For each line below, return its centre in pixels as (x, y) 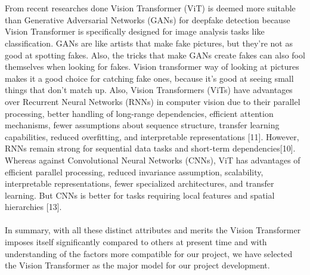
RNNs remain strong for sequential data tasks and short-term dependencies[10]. (150, 148)
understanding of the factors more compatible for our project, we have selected (149, 253)
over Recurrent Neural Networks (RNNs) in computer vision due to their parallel (153, 101)
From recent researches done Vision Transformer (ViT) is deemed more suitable (150, 8)
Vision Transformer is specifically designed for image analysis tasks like (135, 31)
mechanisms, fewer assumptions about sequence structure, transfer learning (142, 125)
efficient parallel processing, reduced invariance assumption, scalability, (134, 172)
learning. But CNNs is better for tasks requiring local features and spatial (140, 195)
